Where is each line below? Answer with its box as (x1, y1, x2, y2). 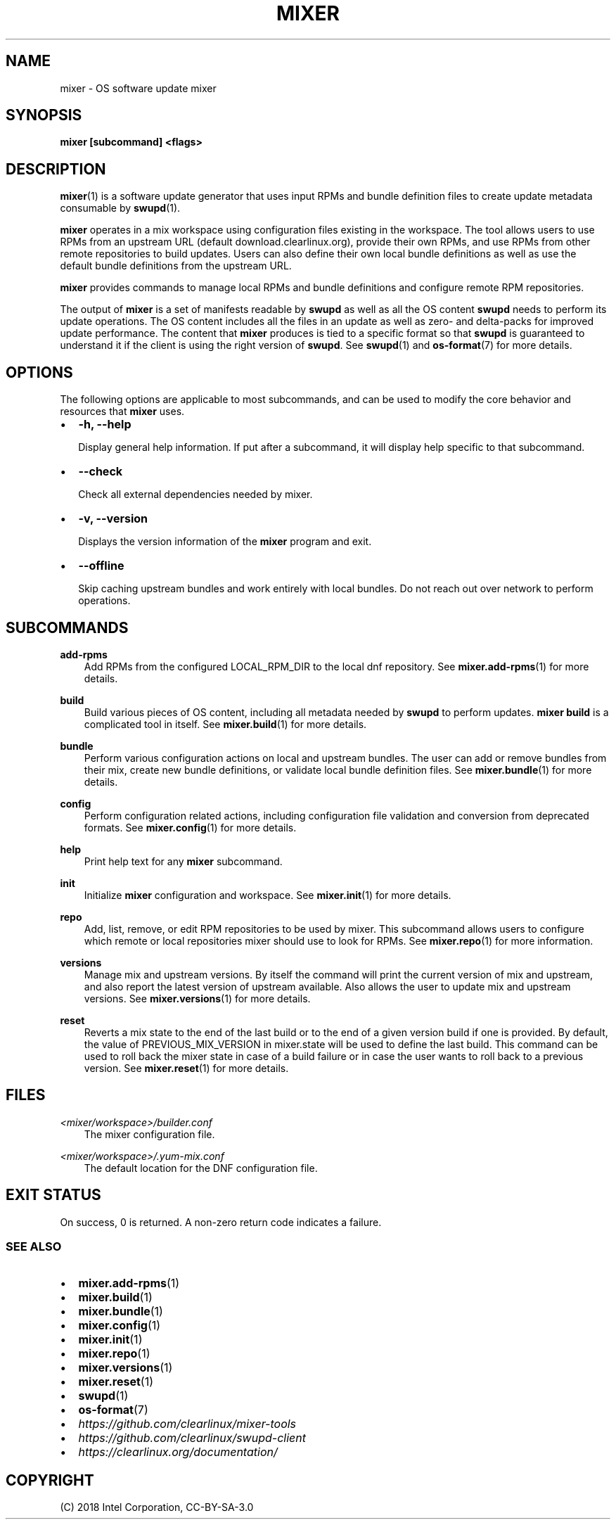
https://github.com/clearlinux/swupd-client (78, 1431, 306, 1446)
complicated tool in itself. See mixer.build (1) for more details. (84, 717, 367, 730)
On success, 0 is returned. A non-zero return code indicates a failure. (60, 1215, 382, 1228)
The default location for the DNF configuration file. (84, 1161, 318, 1174)
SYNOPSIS (6, 106, 82, 125)
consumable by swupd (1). (60, 202, 181, 215)
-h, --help (78, 417, 131, 432)
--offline (78, 559, 124, 573)
